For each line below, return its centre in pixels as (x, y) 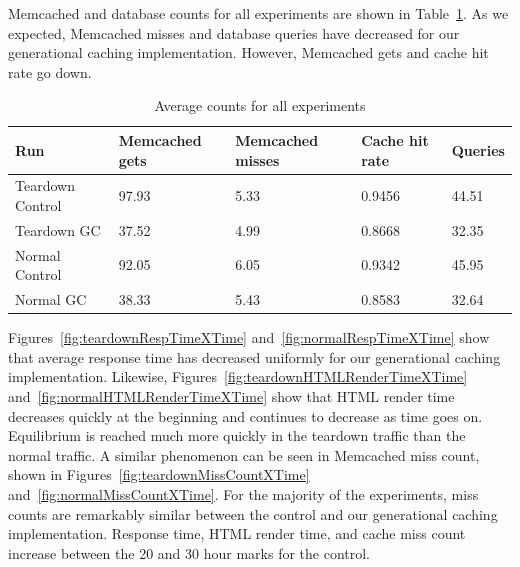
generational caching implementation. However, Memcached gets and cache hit (248, 52)
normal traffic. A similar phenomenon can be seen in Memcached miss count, (244, 454)
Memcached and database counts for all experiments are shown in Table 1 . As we (258, 13)
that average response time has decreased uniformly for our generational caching (254, 356)
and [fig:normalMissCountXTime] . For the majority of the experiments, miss (243, 493)
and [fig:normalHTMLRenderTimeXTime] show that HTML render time (231, 396)
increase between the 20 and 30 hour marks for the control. (189, 552)
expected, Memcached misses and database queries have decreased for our (234, 32)
